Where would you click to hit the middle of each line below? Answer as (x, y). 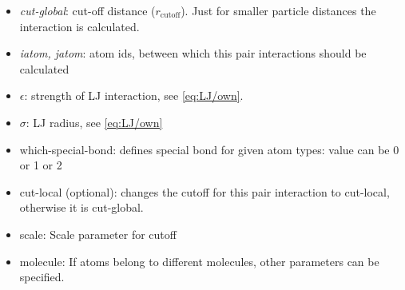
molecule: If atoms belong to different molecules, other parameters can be (199, 261)
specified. (42, 277)
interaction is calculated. (79, 26)
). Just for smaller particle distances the (278, 10)
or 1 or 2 (41, 165)
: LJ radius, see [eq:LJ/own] (94, 122)
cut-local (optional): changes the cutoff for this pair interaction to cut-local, (204, 191)
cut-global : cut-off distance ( (87, 10)
